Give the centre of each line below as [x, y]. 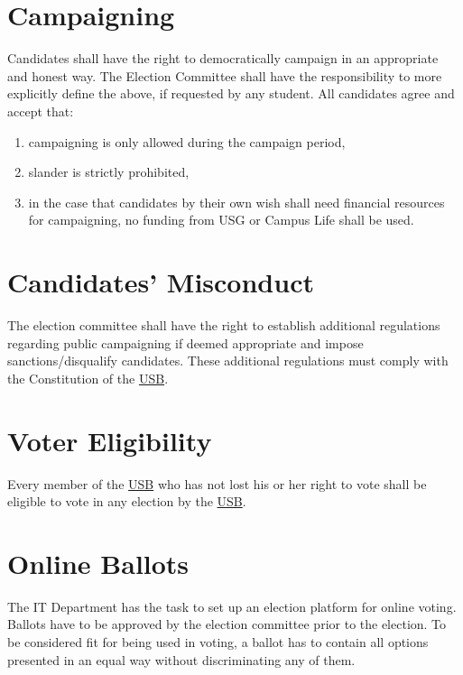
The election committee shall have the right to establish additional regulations [224, 325]
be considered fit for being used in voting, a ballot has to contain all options [218, 642]
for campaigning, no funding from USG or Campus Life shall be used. [221, 220]
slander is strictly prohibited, [109, 172]
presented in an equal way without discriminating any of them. [181, 659]
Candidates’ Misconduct [161, 282]
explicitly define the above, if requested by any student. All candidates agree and [231, 93]
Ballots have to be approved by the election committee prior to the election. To [227, 624]
